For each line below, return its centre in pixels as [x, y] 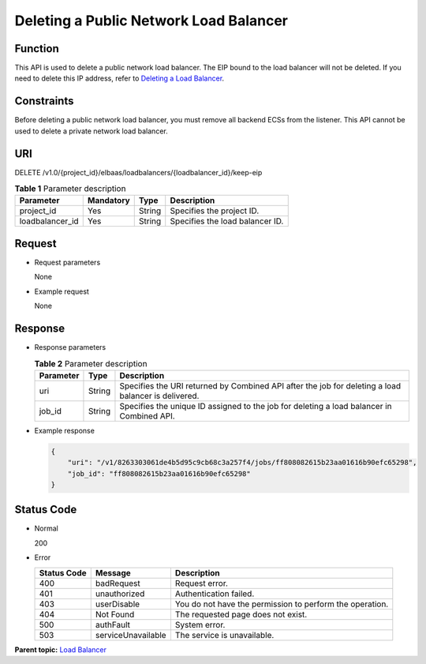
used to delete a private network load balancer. [92, 131]
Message [113, 572]
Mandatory [108, 201]
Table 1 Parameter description [70, 189]
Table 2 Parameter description [91, 363]
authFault [112, 625]
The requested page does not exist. [241, 614]
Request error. [202, 583]
